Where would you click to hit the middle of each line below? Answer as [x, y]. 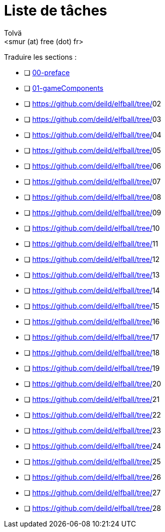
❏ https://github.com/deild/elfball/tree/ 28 [92, 508]
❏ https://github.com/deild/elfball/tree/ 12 [92, 259]
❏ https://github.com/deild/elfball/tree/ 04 [93, 135]
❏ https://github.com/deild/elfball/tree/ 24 [93, 446]
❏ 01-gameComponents [64, 88]
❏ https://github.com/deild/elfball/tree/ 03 [93, 119]
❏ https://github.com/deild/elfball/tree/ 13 [92, 275]
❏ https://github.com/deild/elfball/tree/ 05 [92, 150]
